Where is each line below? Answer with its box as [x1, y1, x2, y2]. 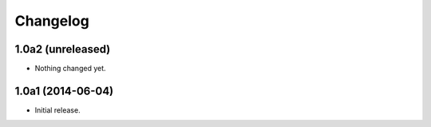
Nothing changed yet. [34, 64, 107, 73]
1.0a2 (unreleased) [14, 42, 111, 56]
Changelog [14, 12, 89, 30]
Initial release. [34, 105, 81, 115]
